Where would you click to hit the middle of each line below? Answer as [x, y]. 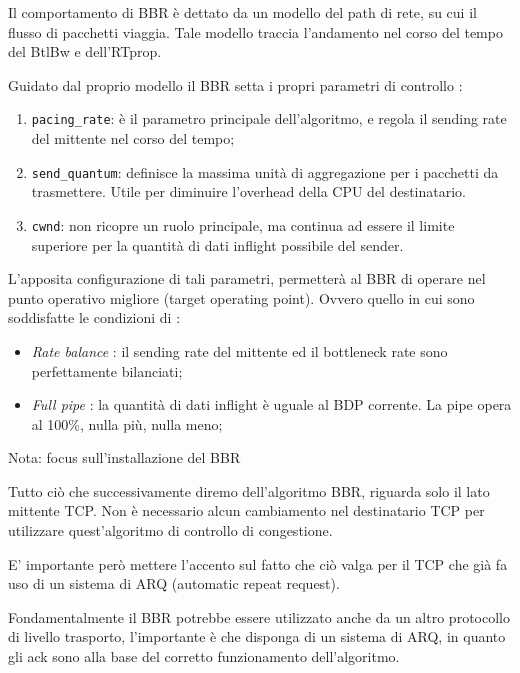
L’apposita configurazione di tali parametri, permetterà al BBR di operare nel [247, 278]
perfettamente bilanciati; [107, 370]
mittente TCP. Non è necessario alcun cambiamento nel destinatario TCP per [246, 510]
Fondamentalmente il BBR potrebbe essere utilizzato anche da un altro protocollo [259, 616]
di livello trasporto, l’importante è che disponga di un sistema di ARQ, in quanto [257, 636]
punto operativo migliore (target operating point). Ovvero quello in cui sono [241, 297]
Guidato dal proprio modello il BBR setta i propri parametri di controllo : [235, 84]
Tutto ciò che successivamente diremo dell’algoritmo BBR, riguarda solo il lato [249, 490]
